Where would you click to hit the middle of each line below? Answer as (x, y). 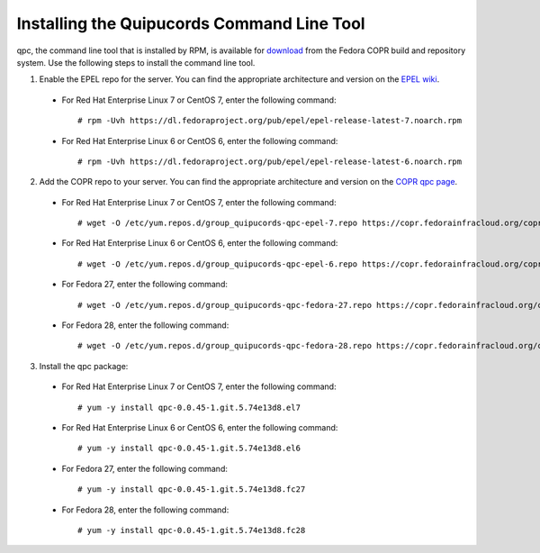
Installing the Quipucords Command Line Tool (191, 23)
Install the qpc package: (84, 366)
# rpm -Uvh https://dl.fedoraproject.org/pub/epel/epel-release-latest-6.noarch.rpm (270, 161)
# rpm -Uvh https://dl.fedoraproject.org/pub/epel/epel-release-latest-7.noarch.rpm (270, 121)
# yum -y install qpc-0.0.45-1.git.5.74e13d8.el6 (189, 449)
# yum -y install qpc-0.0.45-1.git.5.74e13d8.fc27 (192, 490)
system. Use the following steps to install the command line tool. (136, 62)
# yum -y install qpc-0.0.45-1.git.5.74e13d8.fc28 (192, 530)
